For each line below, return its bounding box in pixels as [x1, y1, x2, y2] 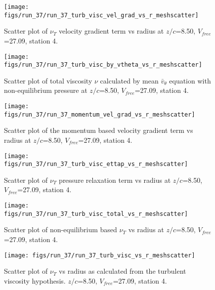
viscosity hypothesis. [4, 275, 66, 286]
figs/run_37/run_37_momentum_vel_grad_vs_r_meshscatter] [4, 111, 195, 118]
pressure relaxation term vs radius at [59, 174, 171, 185]
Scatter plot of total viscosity [4, 75, 92, 85]
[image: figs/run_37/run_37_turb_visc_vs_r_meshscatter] [4, 251, 195, 259]
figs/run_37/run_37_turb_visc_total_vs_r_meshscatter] [4, 210, 188, 217]
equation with [169, 75, 211, 85]
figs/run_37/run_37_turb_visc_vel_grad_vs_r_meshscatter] [4, 11, 199, 19]
